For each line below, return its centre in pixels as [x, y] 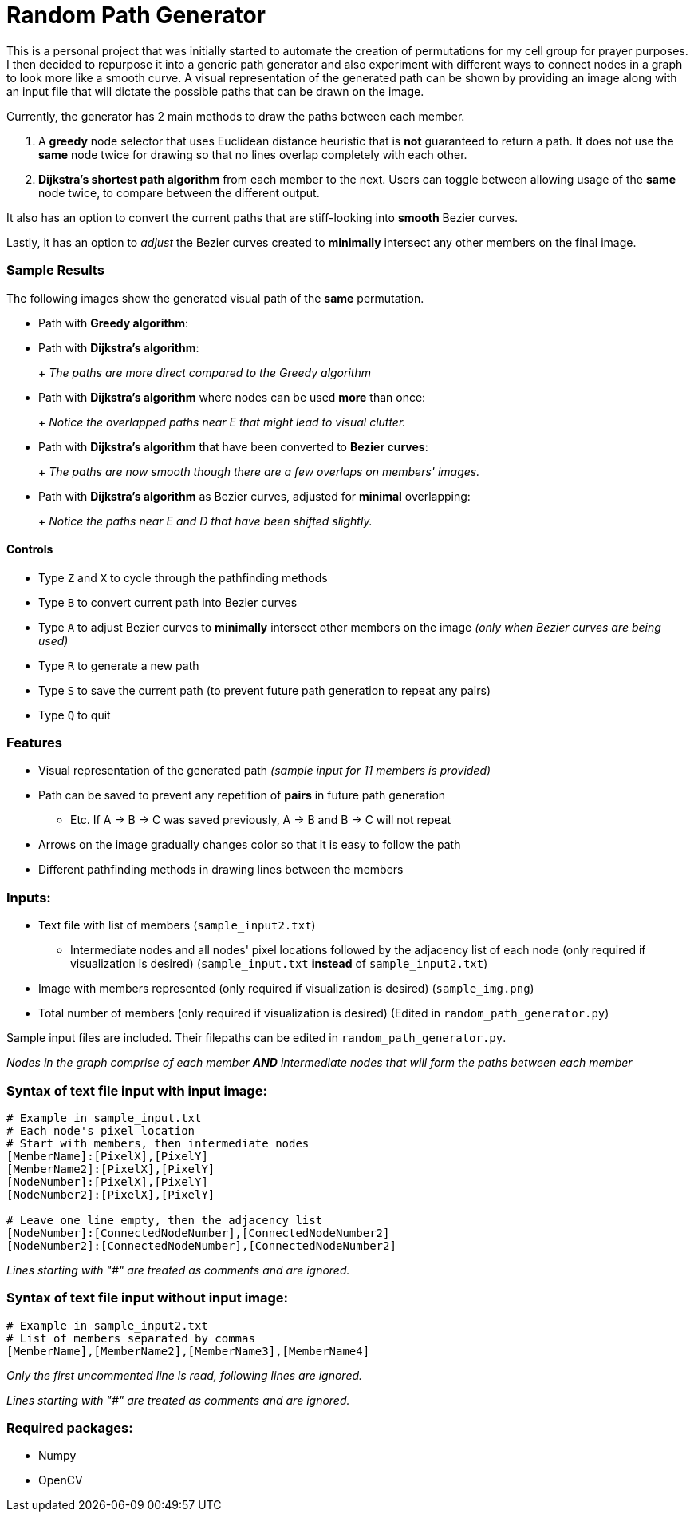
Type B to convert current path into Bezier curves [168, 602]
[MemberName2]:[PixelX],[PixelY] [111, 1169]
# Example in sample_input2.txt [107, 1325]
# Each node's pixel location [101, 1130]
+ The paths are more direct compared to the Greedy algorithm [205, 372]
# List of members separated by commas [131, 1338]
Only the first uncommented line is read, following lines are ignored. [185, 1375]
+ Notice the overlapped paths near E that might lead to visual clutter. [222, 422]
